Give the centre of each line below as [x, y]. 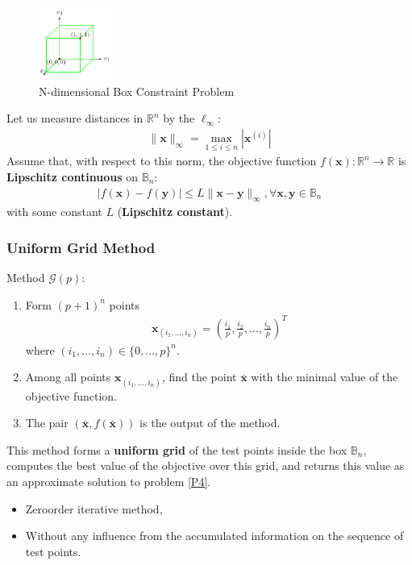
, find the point [199, 377]
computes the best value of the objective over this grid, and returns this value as [206, 465]
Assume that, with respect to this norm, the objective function [162, 161]
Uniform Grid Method [81, 247]
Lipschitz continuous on [73, 176]
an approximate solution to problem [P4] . [109, 482]
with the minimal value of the [325, 377]
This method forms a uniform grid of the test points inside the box [177, 449]
